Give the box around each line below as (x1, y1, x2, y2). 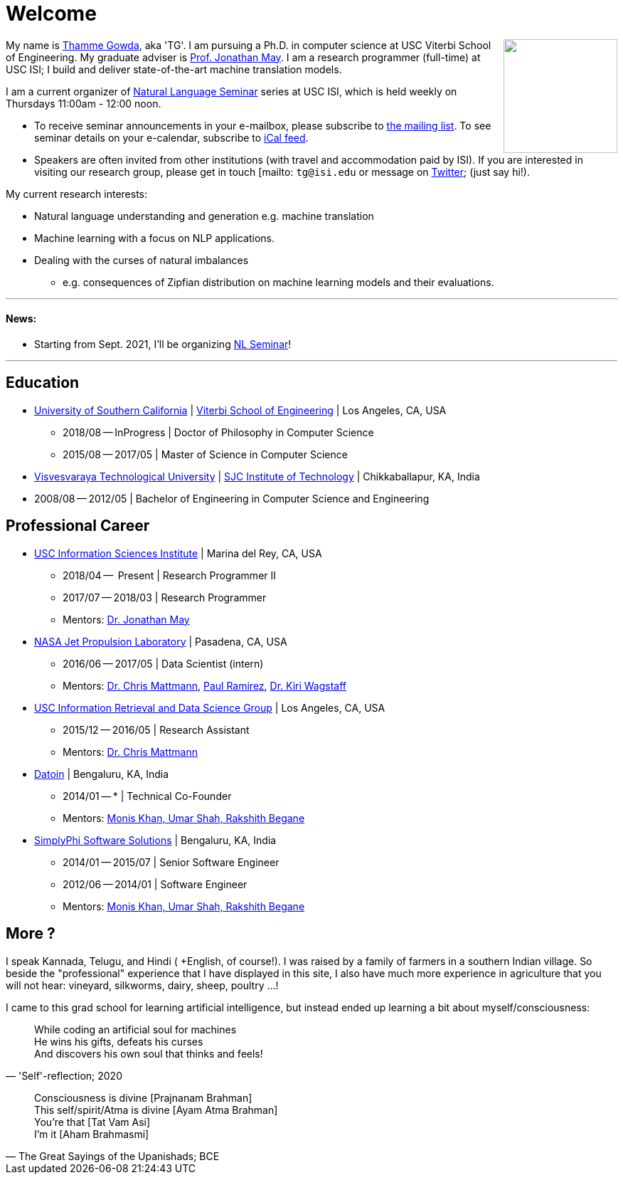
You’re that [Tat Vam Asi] (34, 1115, 151, 1128)
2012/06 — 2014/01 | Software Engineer (63, 878, 247, 890)
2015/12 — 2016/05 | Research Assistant (63, 723, 250, 736)
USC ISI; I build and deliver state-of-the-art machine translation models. (6, 63, 342, 75)
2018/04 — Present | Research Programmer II (63, 569, 277, 581)
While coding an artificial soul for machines (34, 1023, 237, 1036)
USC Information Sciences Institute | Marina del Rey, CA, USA (34, 547, 322, 559)
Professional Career (6, 517, 150, 535)
